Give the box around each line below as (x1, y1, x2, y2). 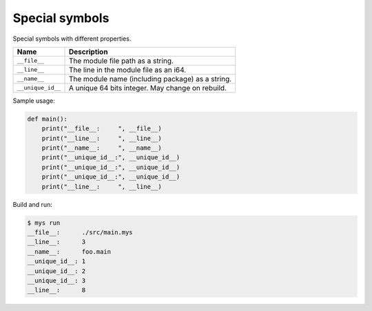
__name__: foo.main (27, 248, 112, 255)
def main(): (27, 114, 68, 123)
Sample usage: (12, 97, 55, 105)
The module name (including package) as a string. (68, 74, 232, 83)
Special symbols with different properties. (12, 34, 132, 43)
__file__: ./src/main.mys (27, 228, 134, 237)
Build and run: (12, 200, 53, 208)
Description (68, 47, 108, 57)
